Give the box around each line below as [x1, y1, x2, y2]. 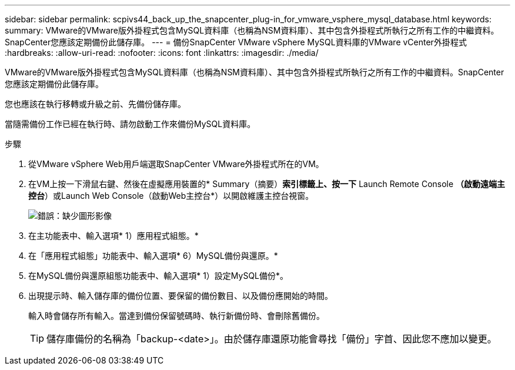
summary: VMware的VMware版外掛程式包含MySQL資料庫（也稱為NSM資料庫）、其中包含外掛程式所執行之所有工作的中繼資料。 [5, 25, 499, 35]
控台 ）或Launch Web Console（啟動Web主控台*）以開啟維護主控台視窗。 [28, 191, 314, 201]
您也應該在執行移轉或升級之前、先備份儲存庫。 [5, 99, 186, 109]
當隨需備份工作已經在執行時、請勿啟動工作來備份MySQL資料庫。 [5, 119, 256, 129]
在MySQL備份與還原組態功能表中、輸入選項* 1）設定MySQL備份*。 [28, 271, 289, 281]
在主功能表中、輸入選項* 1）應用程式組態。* [28, 231, 199, 241]
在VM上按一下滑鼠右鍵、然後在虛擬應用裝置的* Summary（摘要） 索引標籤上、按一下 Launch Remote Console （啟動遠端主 [28, 179, 506, 189]
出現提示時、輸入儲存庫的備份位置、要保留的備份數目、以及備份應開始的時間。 [28, 291, 333, 301]
